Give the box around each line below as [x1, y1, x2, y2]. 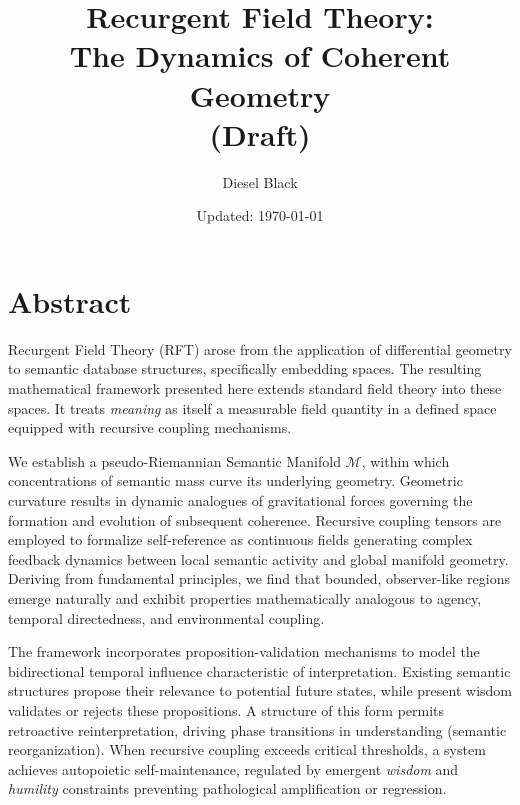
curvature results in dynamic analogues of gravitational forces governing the [8, 489, 473, 510]
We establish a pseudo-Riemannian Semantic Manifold [8, 450, 341, 471]
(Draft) [209, 113, 311, 154]
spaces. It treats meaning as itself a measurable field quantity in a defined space [8, 397, 497, 418]
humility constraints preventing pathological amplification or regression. [8, 778, 447, 799]
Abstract [8, 280, 132, 321]
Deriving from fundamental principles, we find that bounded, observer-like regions [8, 568, 510, 589]
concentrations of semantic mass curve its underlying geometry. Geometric [8, 470, 463, 491]
